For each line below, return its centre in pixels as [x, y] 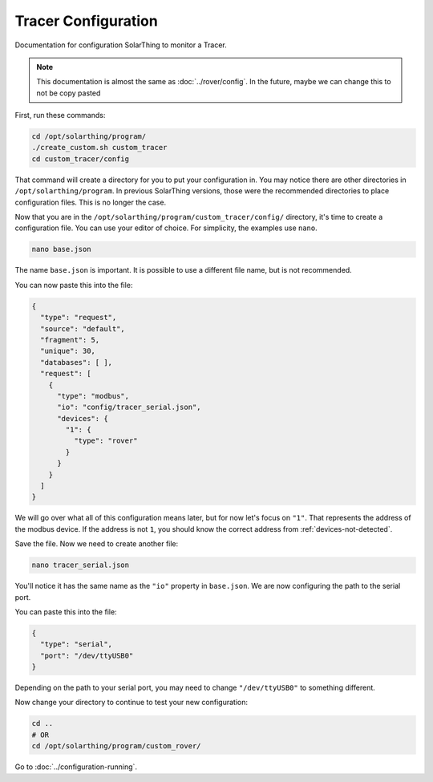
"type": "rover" [105, 441]
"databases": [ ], [76, 362]
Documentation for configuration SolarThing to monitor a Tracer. [121, 45]
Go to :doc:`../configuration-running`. [76, 767]
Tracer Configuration [86, 21]
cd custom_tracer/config [81, 159]
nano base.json [61, 249]
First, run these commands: [60, 115]
